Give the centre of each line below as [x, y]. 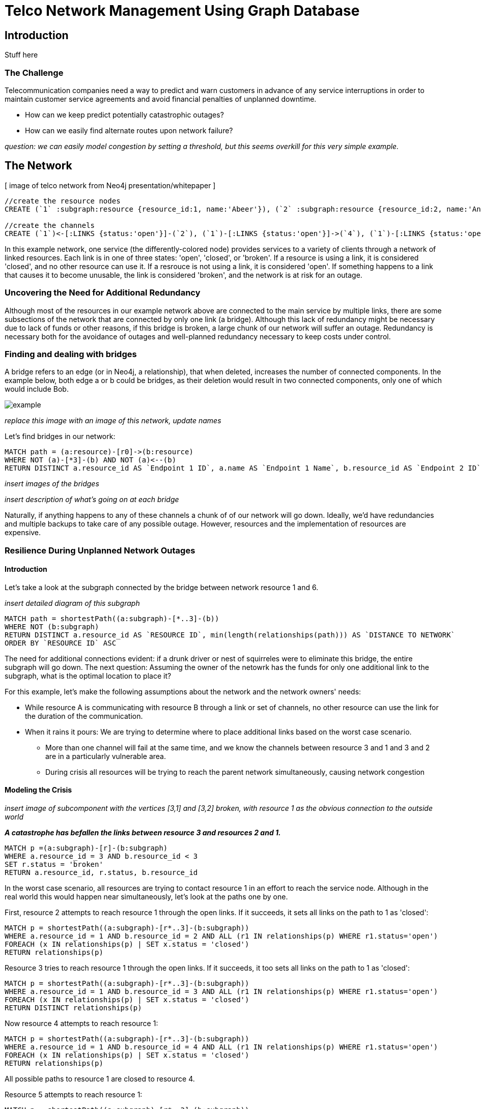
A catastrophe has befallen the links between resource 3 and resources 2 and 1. [143, 833]
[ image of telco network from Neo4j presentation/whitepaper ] [110, 185]
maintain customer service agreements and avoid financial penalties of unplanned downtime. [161, 99]
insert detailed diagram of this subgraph [72, 603]
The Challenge [34, 72]
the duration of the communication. [84, 716]
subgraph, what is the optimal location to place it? [88, 676]
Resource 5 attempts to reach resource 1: [74, 1095]
